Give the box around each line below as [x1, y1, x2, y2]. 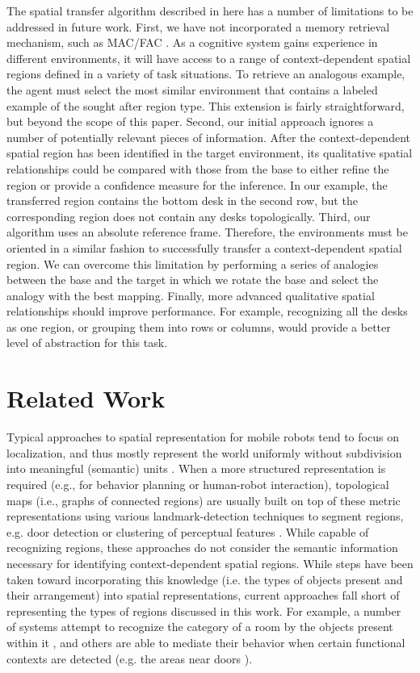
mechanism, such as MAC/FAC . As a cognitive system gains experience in [6, 34, 378, 51]
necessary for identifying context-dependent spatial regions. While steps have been [6, 554, 414, 571]
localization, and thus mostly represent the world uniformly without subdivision [6, 444, 402, 461]
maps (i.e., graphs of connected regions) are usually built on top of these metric [6, 491, 401, 508]
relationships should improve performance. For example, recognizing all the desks [6, 303, 408, 320]
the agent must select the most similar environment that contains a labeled [6, 81, 378, 98]
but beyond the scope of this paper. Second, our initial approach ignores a [6, 113, 374, 130]
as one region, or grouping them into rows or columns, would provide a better [6, 318, 391, 335]
